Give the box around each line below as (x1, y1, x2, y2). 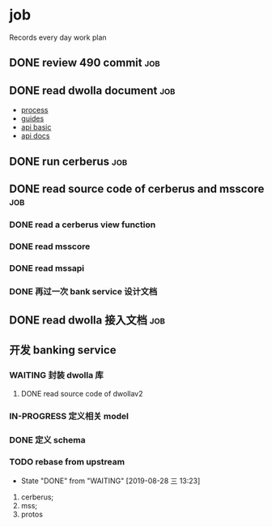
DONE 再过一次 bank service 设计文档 (9, 285, 158, 297)
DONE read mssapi (9, 262, 85, 273)
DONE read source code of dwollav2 (20, 388, 144, 398)
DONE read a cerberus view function (9, 219, 156, 230)
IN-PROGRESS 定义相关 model (9, 410, 129, 422)
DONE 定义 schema (9, 434, 86, 445)
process (20, 105, 49, 115)
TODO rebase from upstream (9, 456, 125, 468)
